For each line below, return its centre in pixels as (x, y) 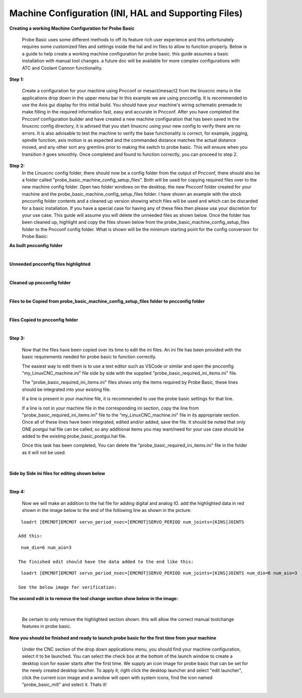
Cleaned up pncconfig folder (40, 283)
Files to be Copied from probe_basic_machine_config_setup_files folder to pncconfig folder (107, 301)
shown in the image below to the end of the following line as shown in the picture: (107, 510)
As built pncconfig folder (36, 246)
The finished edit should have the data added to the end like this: (106, 562)
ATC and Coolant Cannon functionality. (62, 68)
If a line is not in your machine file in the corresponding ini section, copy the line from (110, 408)
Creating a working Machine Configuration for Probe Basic (72, 28)
